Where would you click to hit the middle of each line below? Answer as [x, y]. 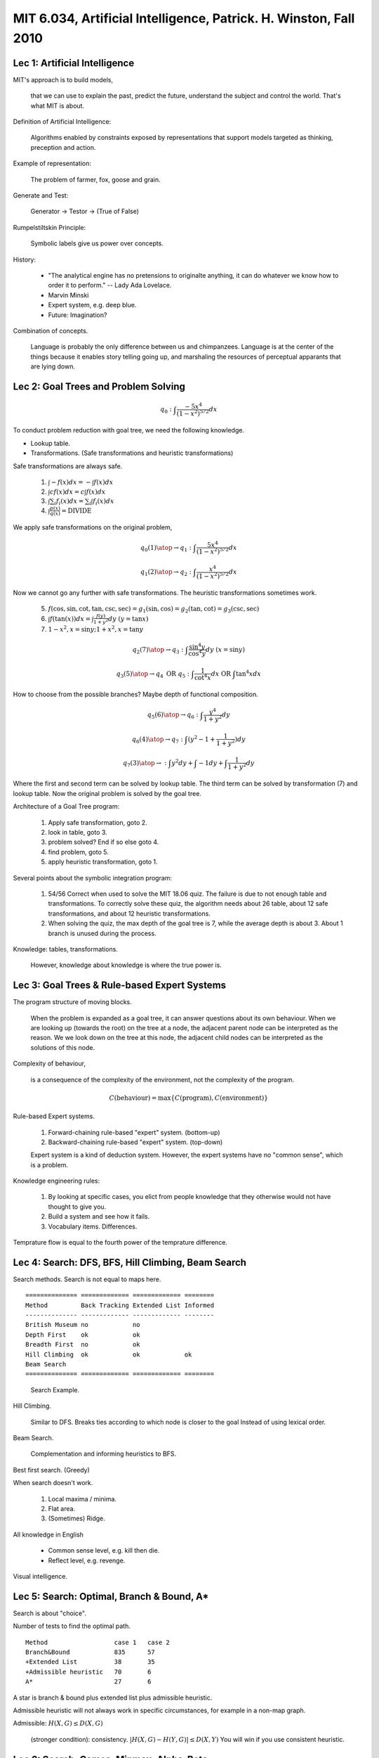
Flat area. [62, 1508]
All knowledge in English [48, 1534]
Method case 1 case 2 [98, 1642]
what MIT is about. [57, 105]
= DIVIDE [77, 511]
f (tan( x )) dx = [70, 618]
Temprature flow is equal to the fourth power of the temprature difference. [120, 1243]
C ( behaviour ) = [133, 1098]
